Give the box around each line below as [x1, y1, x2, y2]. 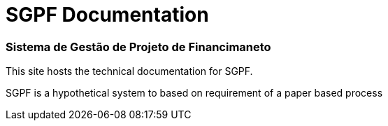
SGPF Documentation [6, 3, 209, 27]
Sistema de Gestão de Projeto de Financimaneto [6, 39, 271, 54]
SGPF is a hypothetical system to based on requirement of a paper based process [6, 87, 383, 99]
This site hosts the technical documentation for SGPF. [6, 65, 253, 78]
